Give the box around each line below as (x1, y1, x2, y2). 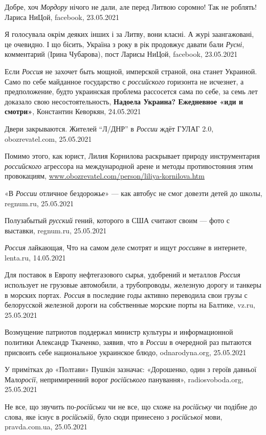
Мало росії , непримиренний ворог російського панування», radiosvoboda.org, (5, 374, 243, 384)
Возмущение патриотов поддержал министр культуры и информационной (5, 327, 233, 337)
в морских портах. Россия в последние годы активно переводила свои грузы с (5, 289, 248, 300)
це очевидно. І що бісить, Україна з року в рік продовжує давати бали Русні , (5, 38, 245, 49)
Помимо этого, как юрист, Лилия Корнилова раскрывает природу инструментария (5, 150, 260, 161)
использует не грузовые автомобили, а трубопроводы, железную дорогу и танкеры (5, 279, 261, 290)
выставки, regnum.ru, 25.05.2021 (5, 225, 107, 235)
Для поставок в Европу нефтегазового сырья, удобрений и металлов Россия (5, 269, 240, 280)
